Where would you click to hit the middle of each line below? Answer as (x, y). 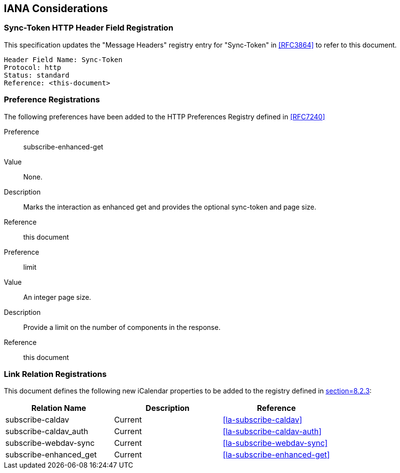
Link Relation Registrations (55, 374)
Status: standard (37, 75)
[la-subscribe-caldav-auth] (272, 432)
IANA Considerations (56, 8)
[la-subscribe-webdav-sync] (275, 443)
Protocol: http (33, 67)
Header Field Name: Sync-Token (63, 59)
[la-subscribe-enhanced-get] (276, 455)
